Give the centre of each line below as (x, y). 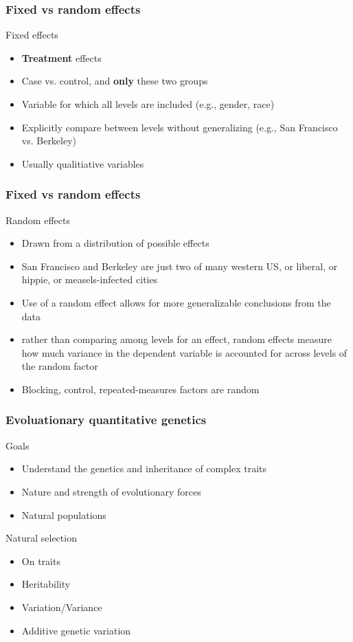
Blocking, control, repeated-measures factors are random (140, 389)
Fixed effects (32, 35)
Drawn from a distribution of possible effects (115, 243)
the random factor (60, 366)
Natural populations (64, 514)
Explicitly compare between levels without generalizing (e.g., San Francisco (180, 127)
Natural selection (41, 538)
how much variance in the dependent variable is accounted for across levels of (184, 352)
